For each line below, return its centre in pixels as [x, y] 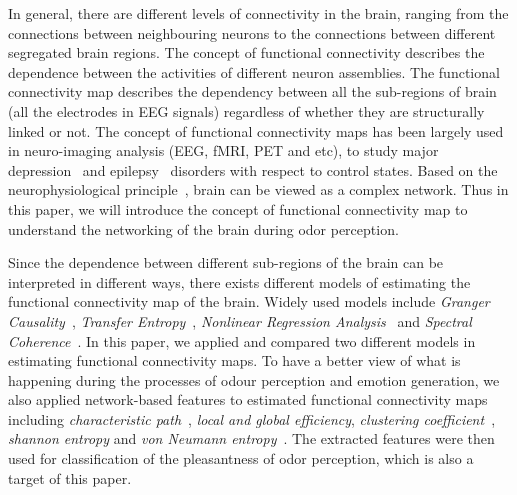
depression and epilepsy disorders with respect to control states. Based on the [253, 169]
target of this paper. [70, 477]
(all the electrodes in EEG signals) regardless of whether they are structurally [246, 110]
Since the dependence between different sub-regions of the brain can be [226, 262]
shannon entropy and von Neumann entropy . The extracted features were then [251, 438]
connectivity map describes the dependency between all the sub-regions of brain [252, 91]
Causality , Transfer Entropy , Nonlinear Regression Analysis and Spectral [240, 320]
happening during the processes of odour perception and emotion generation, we [254, 379]
